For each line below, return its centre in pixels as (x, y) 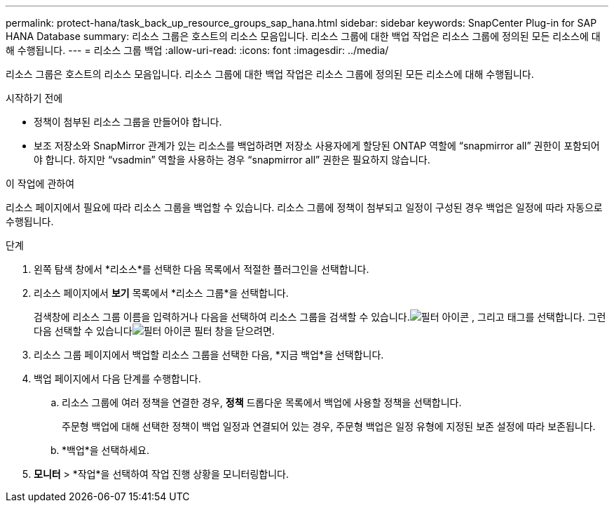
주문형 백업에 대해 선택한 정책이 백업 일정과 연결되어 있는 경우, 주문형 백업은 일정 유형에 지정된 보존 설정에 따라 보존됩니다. (329, 426)
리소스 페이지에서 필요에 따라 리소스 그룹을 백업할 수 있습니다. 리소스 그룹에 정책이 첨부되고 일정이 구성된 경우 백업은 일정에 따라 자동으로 (304, 207)
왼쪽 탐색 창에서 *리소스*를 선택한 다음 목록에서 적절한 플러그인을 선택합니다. (202, 269)
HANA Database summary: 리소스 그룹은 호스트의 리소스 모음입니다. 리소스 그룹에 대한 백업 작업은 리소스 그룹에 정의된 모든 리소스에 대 (303, 36)
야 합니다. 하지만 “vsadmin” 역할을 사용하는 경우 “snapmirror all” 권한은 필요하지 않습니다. (232, 160)
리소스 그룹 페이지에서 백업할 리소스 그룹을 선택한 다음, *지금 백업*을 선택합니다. (209, 355)
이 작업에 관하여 (40, 183)
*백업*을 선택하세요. (106, 450)
